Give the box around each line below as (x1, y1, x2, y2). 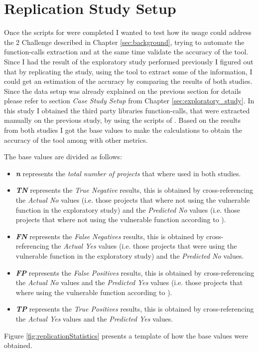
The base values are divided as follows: (4, 151, 122, 162)
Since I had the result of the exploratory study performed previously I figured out (4, 56, 254, 66)
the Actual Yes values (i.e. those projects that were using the (51, 241, 237, 251)
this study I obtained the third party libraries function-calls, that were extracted (4, 105, 250, 115)
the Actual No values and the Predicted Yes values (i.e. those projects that (15, 277, 243, 288)
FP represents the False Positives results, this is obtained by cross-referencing (15, 267, 255, 278)
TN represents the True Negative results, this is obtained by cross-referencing (15, 185, 254, 195)
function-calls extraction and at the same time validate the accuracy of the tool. (4, 46, 249, 57)
